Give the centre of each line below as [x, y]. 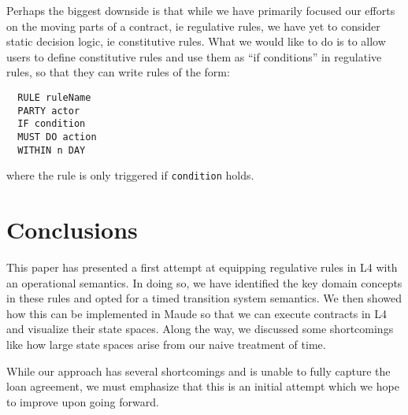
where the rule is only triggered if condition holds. [130, 175]
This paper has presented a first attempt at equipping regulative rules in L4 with [202, 267]
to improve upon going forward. [83, 401]
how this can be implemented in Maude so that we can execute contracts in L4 [197, 313]
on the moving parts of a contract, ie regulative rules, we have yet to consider [193, 26]
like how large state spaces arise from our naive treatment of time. [166, 344]
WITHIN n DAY [52, 150]
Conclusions [72, 230]
